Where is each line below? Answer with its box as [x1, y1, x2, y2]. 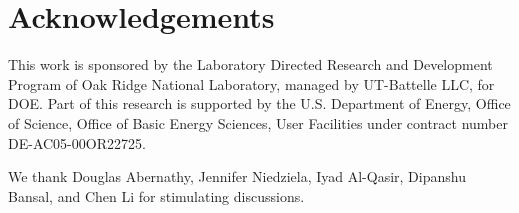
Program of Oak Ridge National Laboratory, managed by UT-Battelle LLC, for [8, 73, 495, 94]
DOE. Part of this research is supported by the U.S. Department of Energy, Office [8, 93, 511, 114]
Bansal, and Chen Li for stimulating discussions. [8, 185, 305, 206]
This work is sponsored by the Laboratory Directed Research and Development [8, 54, 493, 75]
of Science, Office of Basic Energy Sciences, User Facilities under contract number [8, 112, 508, 133]
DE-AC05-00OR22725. [8, 132, 146, 153]
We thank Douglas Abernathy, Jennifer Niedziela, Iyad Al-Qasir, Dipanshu [8, 166, 466, 187]
